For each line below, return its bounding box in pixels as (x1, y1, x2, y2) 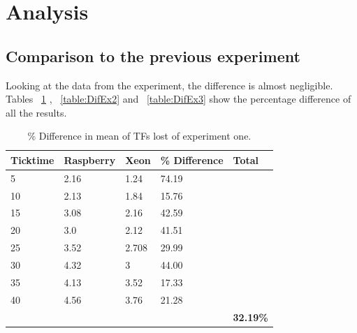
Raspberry (64, 152, 116, 167)
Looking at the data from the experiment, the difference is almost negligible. (6, 77, 333, 92)
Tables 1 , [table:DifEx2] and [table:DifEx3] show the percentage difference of (6, 91, 351, 106)
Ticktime (10, 152, 54, 167)
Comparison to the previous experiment (6, 45, 300, 66)
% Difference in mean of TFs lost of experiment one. (27, 128, 252, 143)
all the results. (6, 105, 67, 119)
